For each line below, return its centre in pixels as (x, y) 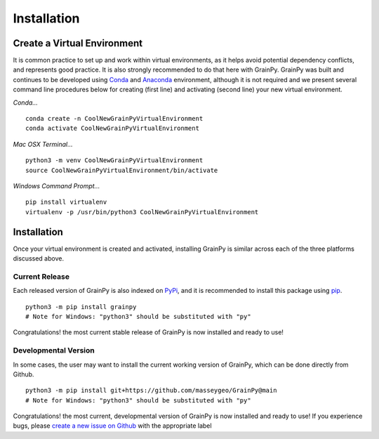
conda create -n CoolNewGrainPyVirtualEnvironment (114, 119)
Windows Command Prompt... (56, 185)
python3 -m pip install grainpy (81, 307)
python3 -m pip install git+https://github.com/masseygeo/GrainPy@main (151, 391)
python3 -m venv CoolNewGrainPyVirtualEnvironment (114, 160)
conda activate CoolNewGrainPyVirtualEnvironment (113, 129)
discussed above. (39, 258)
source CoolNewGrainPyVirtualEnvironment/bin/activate (122, 170)
